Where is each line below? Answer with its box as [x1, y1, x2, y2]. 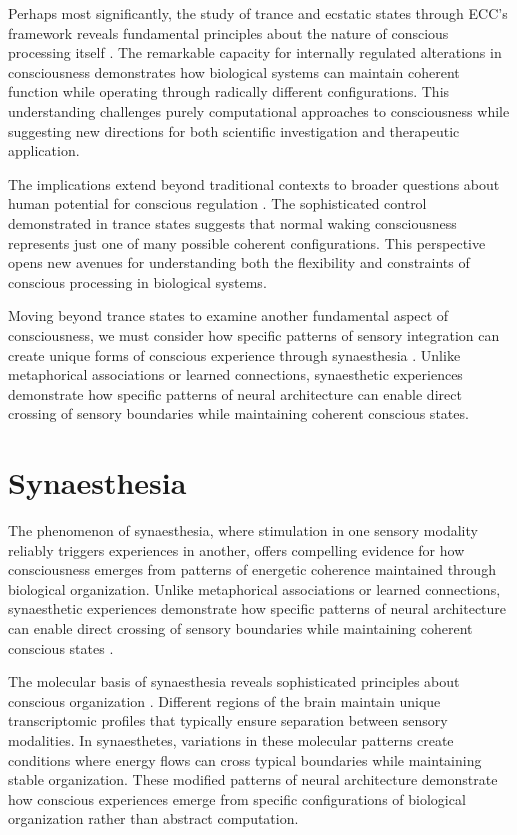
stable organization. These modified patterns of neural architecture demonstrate [8, 769, 498, 790]
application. [8, 140, 80, 161]
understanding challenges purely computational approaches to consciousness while [8, 100, 510, 121]
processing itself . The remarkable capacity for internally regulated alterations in [8, 42, 502, 63]
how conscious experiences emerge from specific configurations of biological [8, 788, 466, 809]
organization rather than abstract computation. [8, 808, 299, 829]
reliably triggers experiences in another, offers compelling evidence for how [8, 539, 465, 560]
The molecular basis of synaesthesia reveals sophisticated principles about [8, 671, 460, 692]
